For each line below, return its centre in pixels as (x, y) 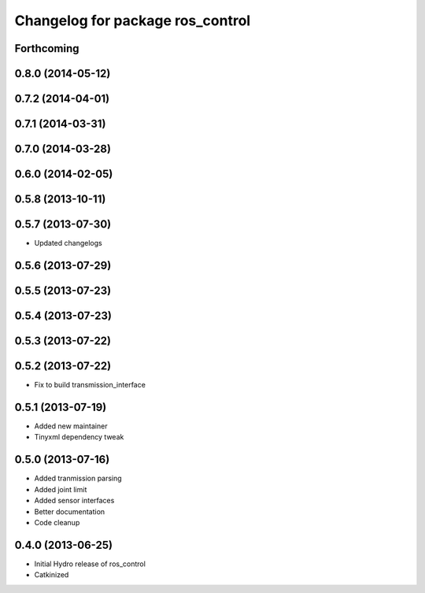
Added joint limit (61, 489)
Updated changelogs (68, 243)
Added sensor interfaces (74, 501)
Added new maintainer (71, 426)
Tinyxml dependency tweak (79, 437)
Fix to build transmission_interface (90, 385)
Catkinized (52, 575)
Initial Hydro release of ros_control (90, 564)
